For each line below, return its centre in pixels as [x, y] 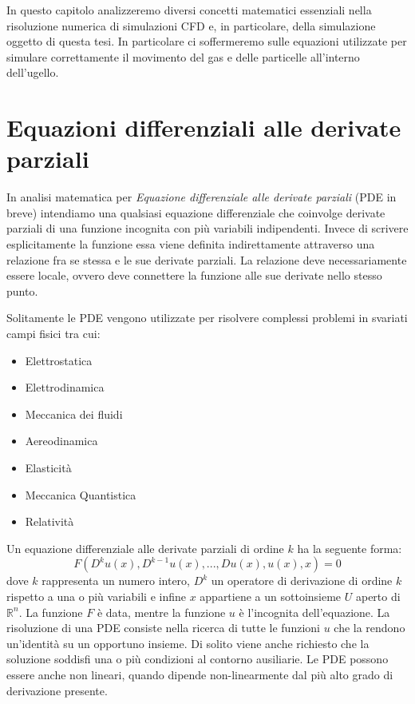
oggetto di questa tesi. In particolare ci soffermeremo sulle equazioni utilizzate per [207, 41]
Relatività [49, 521]
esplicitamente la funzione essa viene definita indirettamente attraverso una [191, 244]
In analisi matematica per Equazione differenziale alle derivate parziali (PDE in [202, 197]
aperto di [378, 596]
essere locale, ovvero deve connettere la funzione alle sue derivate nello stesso [194, 275]
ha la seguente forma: [350, 548]
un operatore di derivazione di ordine [302, 581]
